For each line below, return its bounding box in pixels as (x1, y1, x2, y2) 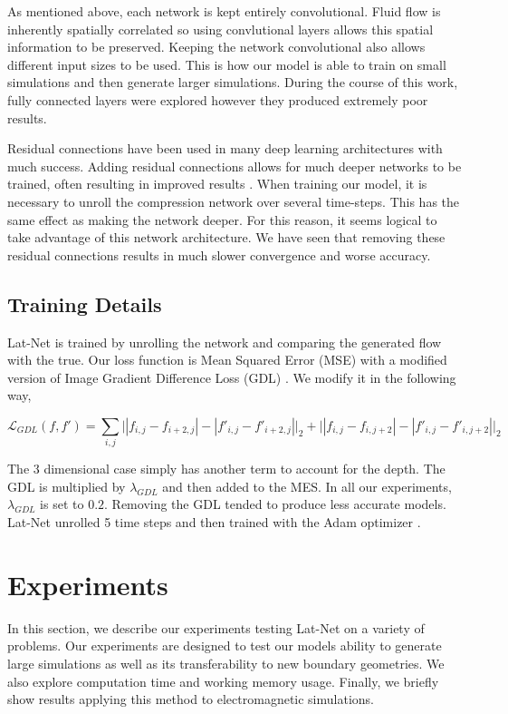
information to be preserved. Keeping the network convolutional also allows (7, 37, 426, 56)
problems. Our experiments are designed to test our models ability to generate (7, 636, 442, 655)
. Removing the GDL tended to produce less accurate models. (104, 494, 446, 513)
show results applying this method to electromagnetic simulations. (7, 690, 374, 709)
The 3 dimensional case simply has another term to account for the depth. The (7, 459, 446, 478)
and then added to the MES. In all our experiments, (162, 476, 452, 495)
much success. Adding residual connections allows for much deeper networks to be (7, 156, 462, 175)
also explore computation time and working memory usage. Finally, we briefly (7, 671, 439, 690)
